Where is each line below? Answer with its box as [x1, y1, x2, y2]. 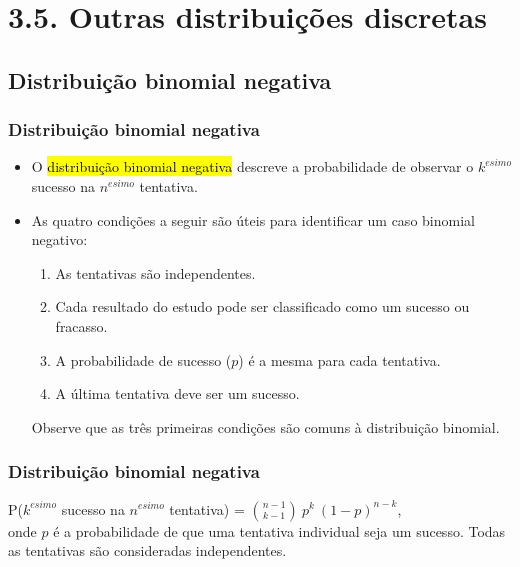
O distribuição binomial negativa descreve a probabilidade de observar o [31, 156, 474, 177]
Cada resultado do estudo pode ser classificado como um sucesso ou [55, 296, 470, 317]
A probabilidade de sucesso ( [55, 349, 232, 370]
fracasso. [55, 315, 108, 336]
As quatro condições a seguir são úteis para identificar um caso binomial [31, 209, 475, 230]
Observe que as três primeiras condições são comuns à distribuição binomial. [31, 416, 500, 437]
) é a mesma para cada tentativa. [238, 349, 441, 370]
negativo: [31, 229, 88, 250]
